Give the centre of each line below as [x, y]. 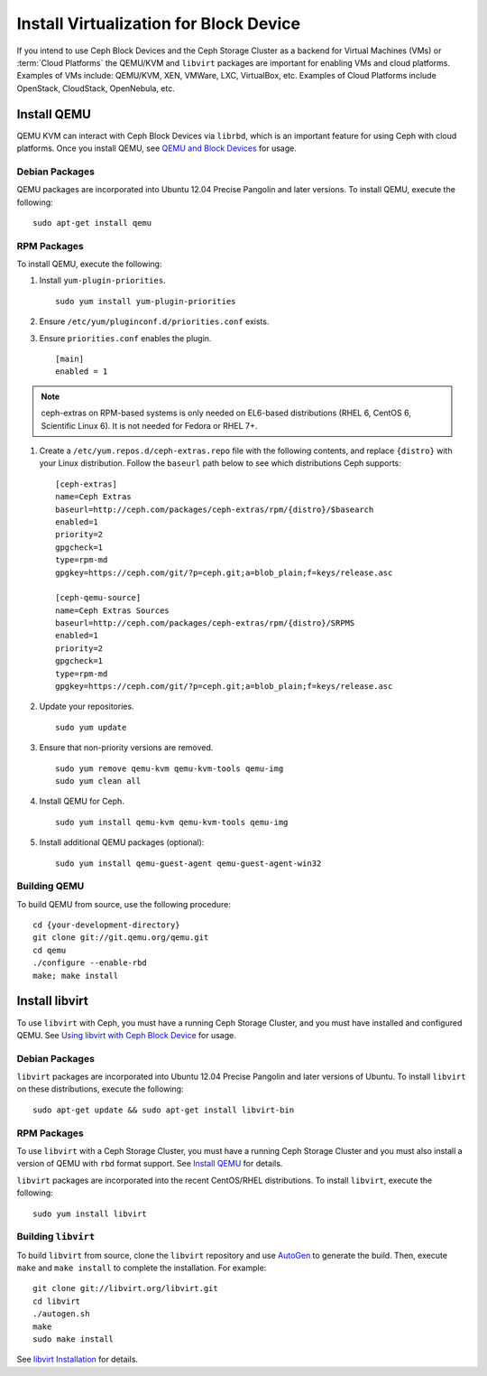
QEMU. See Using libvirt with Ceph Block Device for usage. [126, 1035]
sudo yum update [91, 727]
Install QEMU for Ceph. [82, 801]
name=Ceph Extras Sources [113, 610]
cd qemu [50, 950]
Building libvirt [55, 1237]
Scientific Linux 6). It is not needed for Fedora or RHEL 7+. [149, 425]
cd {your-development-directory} [106, 925]
